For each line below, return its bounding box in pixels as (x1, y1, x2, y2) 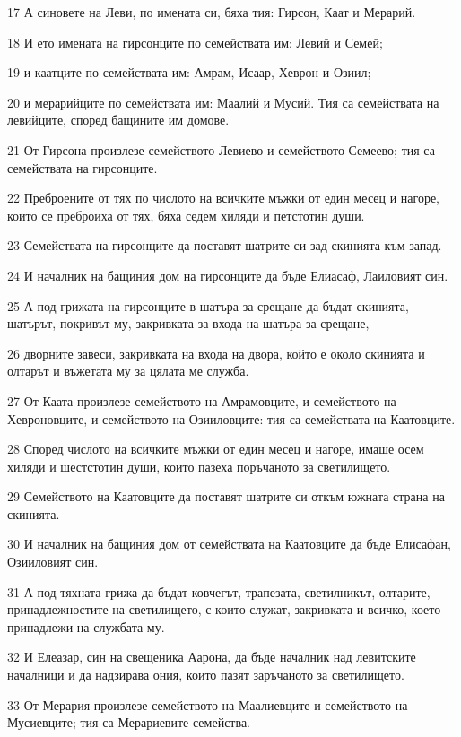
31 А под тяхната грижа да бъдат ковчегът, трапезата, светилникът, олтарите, (7, 582, 431, 601)
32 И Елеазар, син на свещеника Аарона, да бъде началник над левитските (7, 647, 416, 666)
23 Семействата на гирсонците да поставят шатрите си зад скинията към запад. (7, 236, 442, 255)
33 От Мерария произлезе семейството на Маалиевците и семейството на (7, 695, 408, 714)
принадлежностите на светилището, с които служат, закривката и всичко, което (7, 600, 441, 619)
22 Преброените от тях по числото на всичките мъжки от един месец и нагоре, (7, 188, 439, 207)
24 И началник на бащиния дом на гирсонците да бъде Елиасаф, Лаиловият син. (7, 265, 448, 284)
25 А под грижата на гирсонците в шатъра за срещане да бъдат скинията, (7, 296, 409, 315)
